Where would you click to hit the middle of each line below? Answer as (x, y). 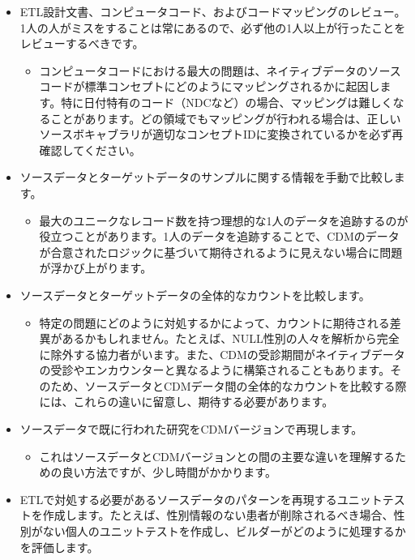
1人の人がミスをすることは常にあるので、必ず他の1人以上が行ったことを (213, 27)
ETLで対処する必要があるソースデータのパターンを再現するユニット (201, 499)
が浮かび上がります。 (96, 268)
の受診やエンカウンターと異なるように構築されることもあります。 (215, 370)
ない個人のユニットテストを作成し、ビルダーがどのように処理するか (224, 531)
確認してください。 (90, 150)
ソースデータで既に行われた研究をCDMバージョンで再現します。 (191, 429)
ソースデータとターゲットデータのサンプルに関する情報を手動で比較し (207, 177)
